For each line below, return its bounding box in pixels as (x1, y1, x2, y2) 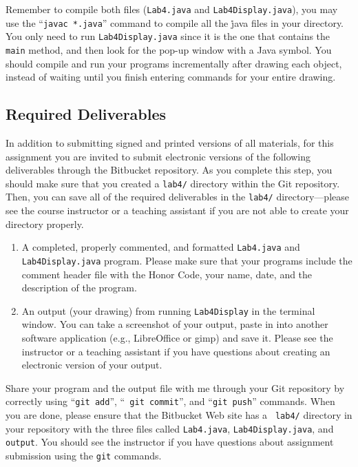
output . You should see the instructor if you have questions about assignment (6, 435, 334, 449)
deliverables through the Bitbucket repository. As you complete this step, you (6, 163, 333, 177)
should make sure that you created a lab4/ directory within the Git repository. (6, 176, 340, 190)
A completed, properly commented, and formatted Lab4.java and (21, 240, 300, 254)
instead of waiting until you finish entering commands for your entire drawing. (6, 70, 336, 84)
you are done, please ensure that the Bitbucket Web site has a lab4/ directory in (6, 408, 352, 422)
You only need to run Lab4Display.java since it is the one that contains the (6, 29, 330, 43)
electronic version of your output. (21, 357, 162, 372)
